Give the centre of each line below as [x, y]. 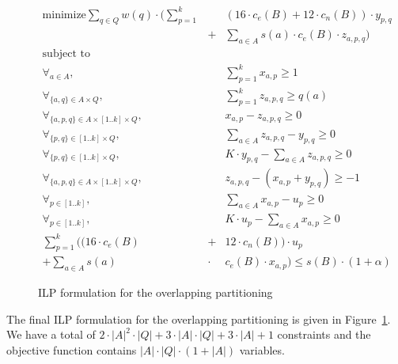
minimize [64, 15]
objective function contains [72, 350]
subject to [66, 54]
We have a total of [51, 334]
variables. [262, 350]
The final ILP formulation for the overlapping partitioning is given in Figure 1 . [199, 318]
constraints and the [324, 334]
